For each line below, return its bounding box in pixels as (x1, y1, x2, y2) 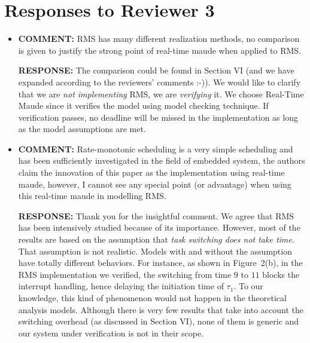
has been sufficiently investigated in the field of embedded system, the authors (18, 154, 305, 167)
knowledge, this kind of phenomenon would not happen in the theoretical (18, 292, 287, 304)
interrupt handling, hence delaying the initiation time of (18, 280, 224, 292)
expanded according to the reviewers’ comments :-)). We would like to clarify (18, 75, 301, 88)
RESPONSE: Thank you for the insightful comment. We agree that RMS (18, 209, 294, 222)
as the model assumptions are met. (18, 122, 146, 135)
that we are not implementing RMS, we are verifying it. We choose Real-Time (18, 87, 304, 100)
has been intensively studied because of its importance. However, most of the (18, 221, 300, 234)
